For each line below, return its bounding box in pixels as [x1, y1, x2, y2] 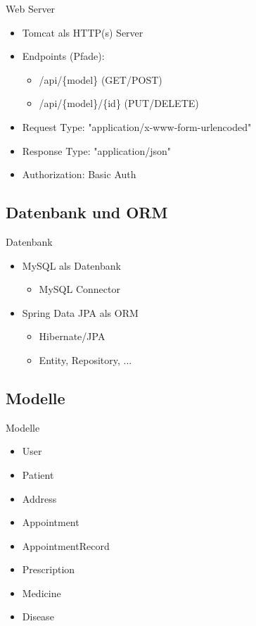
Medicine [22, 585, 61, 600]
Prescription [22, 562, 75, 577]
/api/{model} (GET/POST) [39, 72, 162, 87]
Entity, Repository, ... [39, 352, 132, 367]
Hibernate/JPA [39, 329, 105, 344]
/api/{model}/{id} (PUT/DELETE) [39, 96, 199, 111]
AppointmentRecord [22, 538, 110, 553]
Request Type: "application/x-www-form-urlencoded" [22, 119, 252, 134]
